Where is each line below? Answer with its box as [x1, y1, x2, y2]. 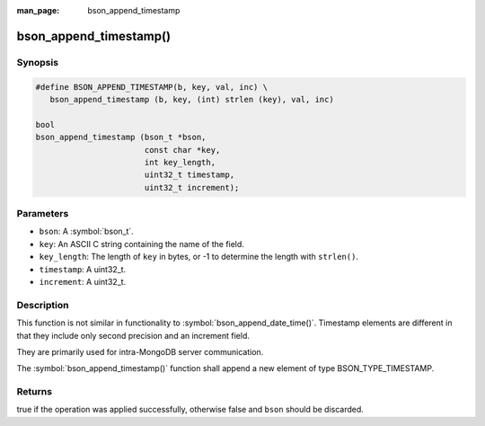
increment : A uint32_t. [39, 276, 127, 287]
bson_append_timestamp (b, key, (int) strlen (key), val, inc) [49, 94, 334, 104]
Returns [16, 386, 53, 398]
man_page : [16, 5, 60, 15]
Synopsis [16, 56, 58, 68]
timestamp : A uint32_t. [39, 263, 127, 274]
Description [16, 298, 69, 311]
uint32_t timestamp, [144, 170, 235, 180]
